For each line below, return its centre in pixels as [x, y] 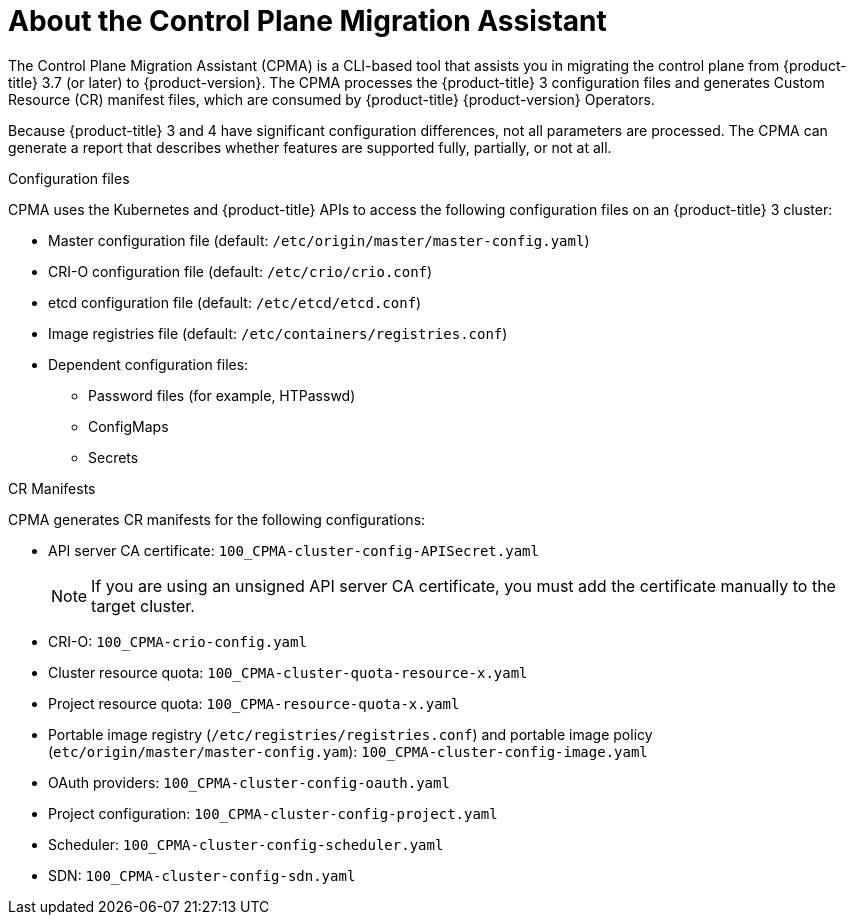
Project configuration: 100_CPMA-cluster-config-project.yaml [273, 813]
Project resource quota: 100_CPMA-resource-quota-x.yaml [254, 703]
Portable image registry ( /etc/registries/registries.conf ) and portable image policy [350, 734]
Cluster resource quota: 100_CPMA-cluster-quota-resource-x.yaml [288, 672]
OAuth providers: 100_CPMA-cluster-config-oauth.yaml [249, 782]
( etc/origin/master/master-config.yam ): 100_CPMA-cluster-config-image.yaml [348, 751]
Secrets [113, 457]
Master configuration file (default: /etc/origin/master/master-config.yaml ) [319, 240]
